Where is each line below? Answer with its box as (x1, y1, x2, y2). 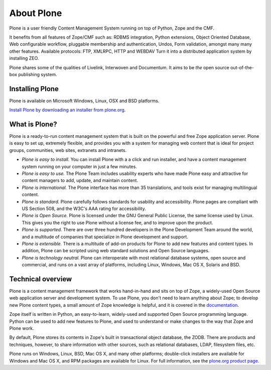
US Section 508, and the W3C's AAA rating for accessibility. (22, 206, 146, 212)
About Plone (9, 8, 62, 19)
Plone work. (9, 325, 34, 331)
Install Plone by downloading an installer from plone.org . (9, 107, 126, 113)
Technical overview (9, 275, 72, 283)
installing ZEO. (9, 55, 39, 61)
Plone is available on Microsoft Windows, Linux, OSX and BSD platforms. (9, 98, 160, 104)
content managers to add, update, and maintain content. (22, 177, 138, 183)
